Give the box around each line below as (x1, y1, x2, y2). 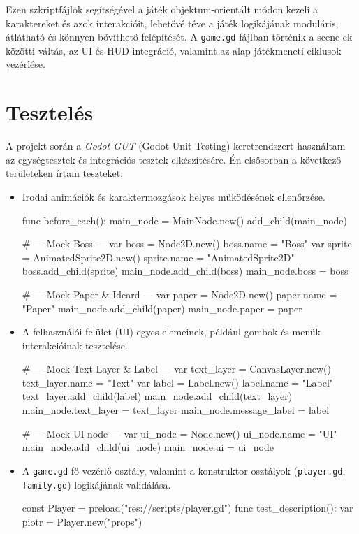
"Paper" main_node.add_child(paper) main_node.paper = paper (22, 301, 302, 315)
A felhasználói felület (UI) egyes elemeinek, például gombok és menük (22, 324, 321, 339)
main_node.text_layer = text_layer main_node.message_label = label (22, 403, 330, 417)
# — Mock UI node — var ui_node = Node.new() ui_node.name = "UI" (22, 426, 337, 440)
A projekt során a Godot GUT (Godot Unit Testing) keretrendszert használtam (6, 138, 346, 153)
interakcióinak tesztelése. (22, 338, 128, 352)
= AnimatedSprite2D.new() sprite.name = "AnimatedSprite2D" (22, 250, 295, 264)
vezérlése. (6, 57, 45, 71)
